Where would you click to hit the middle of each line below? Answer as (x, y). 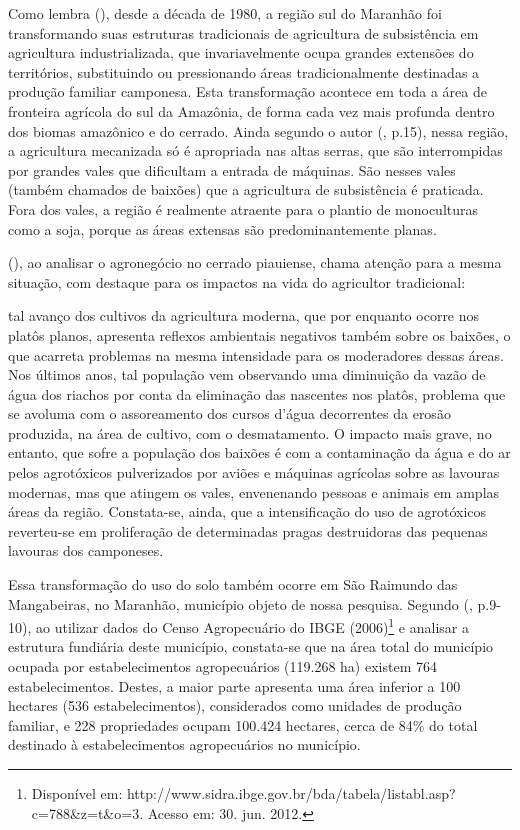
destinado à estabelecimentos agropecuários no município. (184, 744)
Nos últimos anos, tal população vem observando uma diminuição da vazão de (247, 374)
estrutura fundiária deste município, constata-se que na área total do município (251, 646)
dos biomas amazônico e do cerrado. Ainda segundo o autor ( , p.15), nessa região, (258, 130)
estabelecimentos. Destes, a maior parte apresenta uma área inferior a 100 (234, 685)
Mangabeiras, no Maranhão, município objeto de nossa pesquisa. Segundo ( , (240, 603)
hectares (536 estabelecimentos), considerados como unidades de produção (235, 705)
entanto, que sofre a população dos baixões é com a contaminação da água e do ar (259, 452)
